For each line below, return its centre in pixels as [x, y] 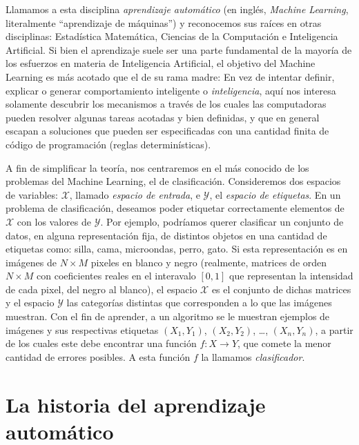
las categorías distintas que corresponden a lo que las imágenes [199, 303]
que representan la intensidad [291, 276]
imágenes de [31, 262]
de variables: [32, 194]
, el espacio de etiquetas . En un [275, 194]
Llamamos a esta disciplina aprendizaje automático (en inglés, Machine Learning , [177, 9]
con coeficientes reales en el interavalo [116, 276]
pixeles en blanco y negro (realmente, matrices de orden [209, 262]
